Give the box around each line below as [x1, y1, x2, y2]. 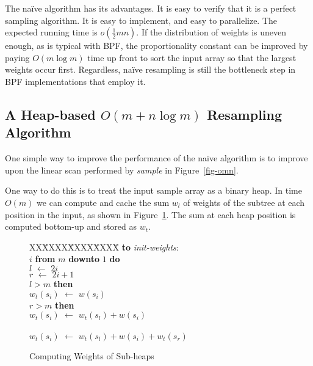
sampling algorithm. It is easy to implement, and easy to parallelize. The [5, 13, 278, 26]
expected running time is [5, 26, 98, 38]
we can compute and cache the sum [37, 196, 170, 208]
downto [68, 252, 100, 265]
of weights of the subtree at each [183, 196, 305, 208]
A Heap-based [5, 104, 96, 123]
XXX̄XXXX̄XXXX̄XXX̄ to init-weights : [29, 240, 179, 253]
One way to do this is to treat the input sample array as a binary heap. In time [5, 184, 302, 197]
